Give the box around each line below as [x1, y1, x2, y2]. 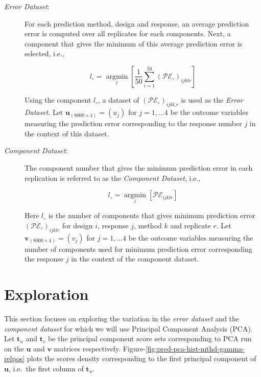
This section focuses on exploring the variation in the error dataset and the [4, 313, 240, 324]
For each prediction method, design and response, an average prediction [25, 18, 249, 29]
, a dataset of [98, 94, 139, 105]
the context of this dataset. [25, 128, 109, 138]
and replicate [170, 220, 211, 230]
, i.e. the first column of [8, 363, 84, 374]
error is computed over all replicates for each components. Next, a [25, 28, 231, 39]
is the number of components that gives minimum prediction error [48, 210, 256, 221]
